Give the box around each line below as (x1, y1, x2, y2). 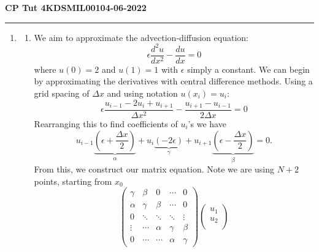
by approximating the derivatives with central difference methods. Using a (34, 75, 313, 87)
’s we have (188, 117, 226, 130)
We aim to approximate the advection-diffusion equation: (34, 31, 248, 43)
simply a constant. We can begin (187, 62, 310, 75)
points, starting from (34, 174, 112, 187)
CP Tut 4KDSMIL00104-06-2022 (5, 1, 147, 13)
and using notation (107, 86, 178, 99)
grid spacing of (34, 86, 90, 99)
